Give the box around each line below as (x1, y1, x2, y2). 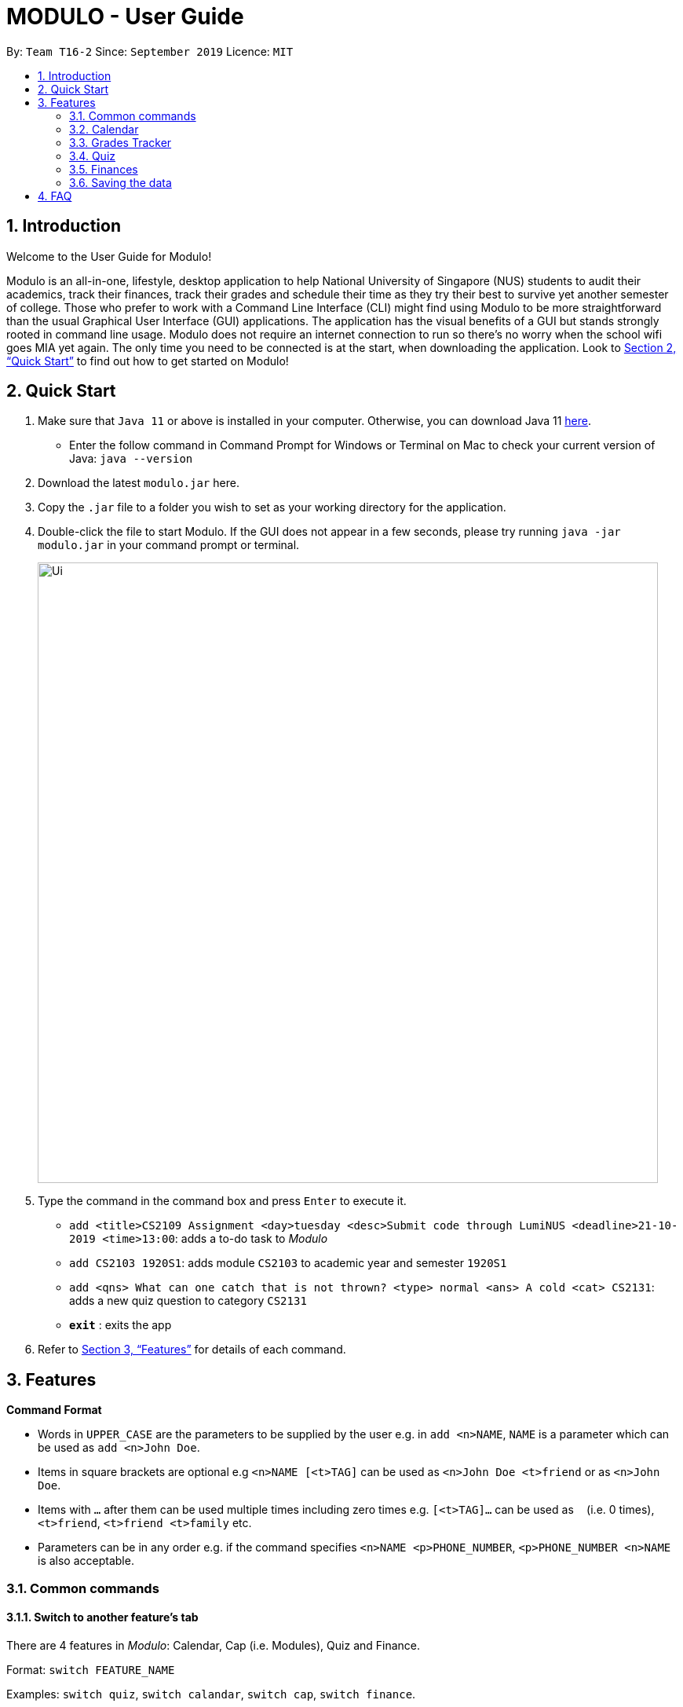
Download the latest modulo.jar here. (38, 476, 239, 490)
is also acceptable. (38, 1554, 134, 1568)
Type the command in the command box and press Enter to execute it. (38, 1194, 407, 1208)
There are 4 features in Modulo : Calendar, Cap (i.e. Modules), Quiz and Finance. (6, 1638, 421, 1652)
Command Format (6, 1403, 102, 1417)
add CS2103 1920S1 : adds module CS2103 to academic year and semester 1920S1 (69, 1256, 507, 1270)
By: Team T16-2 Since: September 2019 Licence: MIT (6, 44, 294, 58)
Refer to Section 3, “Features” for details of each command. (38, 1343, 346, 1357)
